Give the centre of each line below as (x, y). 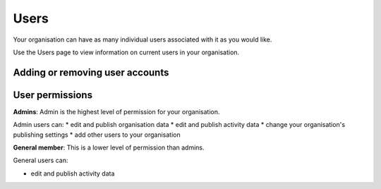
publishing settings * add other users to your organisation (97, 135)
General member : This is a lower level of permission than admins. (109, 147)
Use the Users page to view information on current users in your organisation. (126, 52)
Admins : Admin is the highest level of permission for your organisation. (116, 111)
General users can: (41, 160)
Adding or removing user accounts (91, 72)
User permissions (53, 95)
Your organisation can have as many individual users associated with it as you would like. (143, 39)
